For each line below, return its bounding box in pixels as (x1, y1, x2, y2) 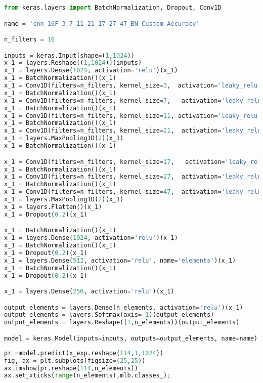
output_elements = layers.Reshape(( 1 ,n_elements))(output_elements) (4, 319, 240, 326)
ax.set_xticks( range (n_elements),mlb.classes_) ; (4, 372, 171, 379)
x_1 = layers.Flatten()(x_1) (4, 203, 102, 210)
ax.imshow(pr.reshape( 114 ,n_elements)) (4, 364, 138, 372)
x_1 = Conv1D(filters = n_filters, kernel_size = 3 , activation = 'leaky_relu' (4, 82, 261, 90)
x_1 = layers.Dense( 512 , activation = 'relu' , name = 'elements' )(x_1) (4, 257, 236, 264)
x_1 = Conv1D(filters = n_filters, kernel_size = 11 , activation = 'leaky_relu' (4, 112, 261, 119)
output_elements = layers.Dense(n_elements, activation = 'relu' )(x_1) (4, 304, 243, 311)
